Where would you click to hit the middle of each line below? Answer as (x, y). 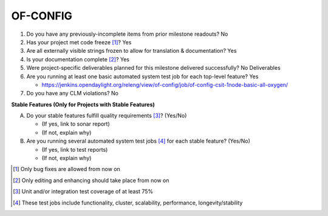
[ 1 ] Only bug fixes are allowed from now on (67, 169)
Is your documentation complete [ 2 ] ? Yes (78, 59)
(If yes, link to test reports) (75, 149)
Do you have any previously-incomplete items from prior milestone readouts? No (127, 34)
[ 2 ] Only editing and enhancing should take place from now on (91, 180)
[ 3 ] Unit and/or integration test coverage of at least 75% (83, 192)
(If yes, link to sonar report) (76, 124)
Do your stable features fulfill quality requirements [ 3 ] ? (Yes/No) (107, 116)
